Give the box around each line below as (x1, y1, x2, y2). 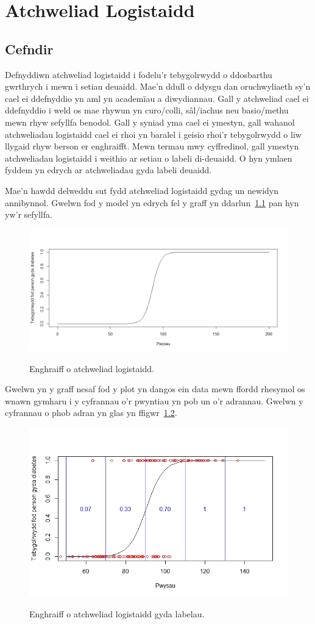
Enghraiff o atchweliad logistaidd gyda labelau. (29, 607, 205, 620)
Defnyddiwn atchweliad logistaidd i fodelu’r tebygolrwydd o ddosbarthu (5, 68, 272, 81)
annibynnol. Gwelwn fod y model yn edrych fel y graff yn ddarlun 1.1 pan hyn (5, 196, 299, 209)
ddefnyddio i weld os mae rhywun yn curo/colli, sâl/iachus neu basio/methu (5, 104, 289, 117)
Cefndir (5, 39, 54, 58)
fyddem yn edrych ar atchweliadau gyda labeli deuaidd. (5, 163, 212, 176)
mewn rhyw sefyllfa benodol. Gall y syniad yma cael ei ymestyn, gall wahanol (5, 115, 295, 128)
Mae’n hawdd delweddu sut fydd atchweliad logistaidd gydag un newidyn (5, 184, 278, 196)
